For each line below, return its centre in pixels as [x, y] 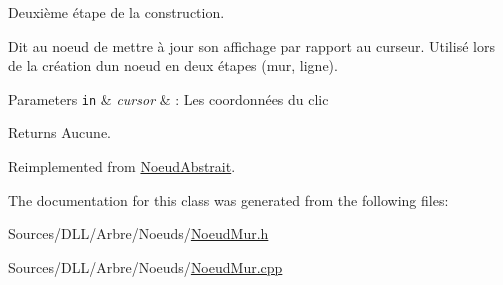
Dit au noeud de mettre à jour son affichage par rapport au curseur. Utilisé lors [251, 45]
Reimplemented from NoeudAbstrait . [122, 166]
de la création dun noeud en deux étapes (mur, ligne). [173, 65]
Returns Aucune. [59, 132]
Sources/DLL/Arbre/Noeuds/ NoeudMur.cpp [145, 266]
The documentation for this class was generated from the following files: [228, 199]
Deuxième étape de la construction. [116, 12]
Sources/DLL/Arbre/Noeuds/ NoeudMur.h [138, 233]
